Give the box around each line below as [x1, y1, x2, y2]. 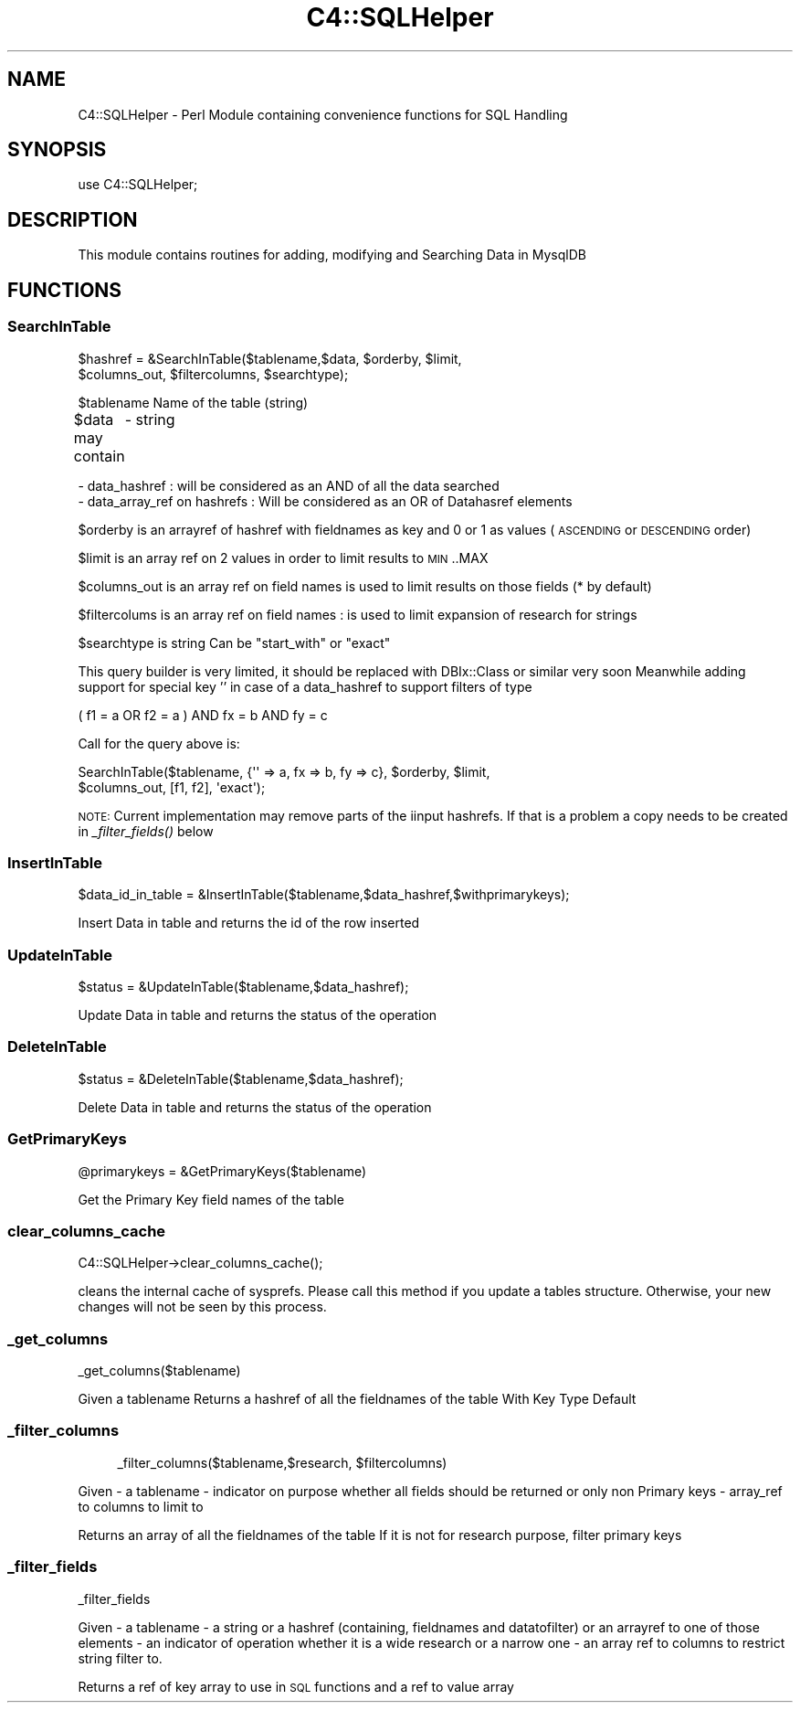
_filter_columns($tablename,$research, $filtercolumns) [117, 1454, 447, 1471]
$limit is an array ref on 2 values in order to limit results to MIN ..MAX [78, 549, 489, 566]
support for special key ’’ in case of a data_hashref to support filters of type [78, 678, 532, 695]
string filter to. [78, 1650, 163, 1666]
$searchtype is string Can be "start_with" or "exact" [78, 634, 391, 651]
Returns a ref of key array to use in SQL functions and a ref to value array [78, 1678, 514, 1694]
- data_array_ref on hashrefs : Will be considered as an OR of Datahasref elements [78, 493, 573, 509]
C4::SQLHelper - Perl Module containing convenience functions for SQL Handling [78, 106, 568, 122]
